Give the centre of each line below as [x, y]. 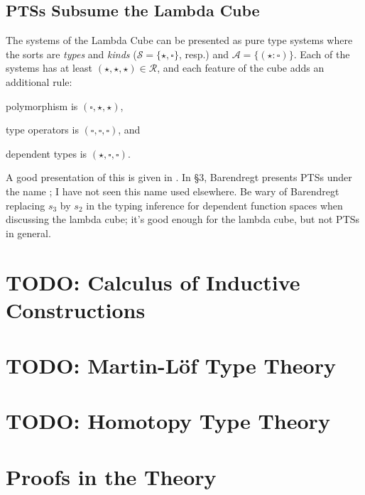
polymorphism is [42, 105]
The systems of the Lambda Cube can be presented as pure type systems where [179, 40]
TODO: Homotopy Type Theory [168, 421]
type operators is [42, 130]
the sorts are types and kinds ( [71, 54]
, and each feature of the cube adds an [241, 68]
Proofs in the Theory [111, 476]
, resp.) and [204, 54]
